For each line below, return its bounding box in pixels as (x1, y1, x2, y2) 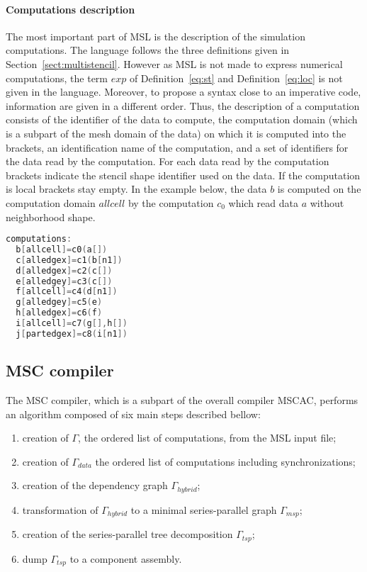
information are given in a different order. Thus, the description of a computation (6, 98, 360, 113)
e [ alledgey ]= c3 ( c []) (16, 276, 113, 286)
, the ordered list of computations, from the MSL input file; (78, 430, 337, 445)
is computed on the (277, 181, 361, 196)
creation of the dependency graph (22, 478, 168, 493)
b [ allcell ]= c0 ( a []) (16, 244, 108, 254)
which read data (228, 195, 298, 210)
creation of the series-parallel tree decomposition (22, 527, 233, 542)
